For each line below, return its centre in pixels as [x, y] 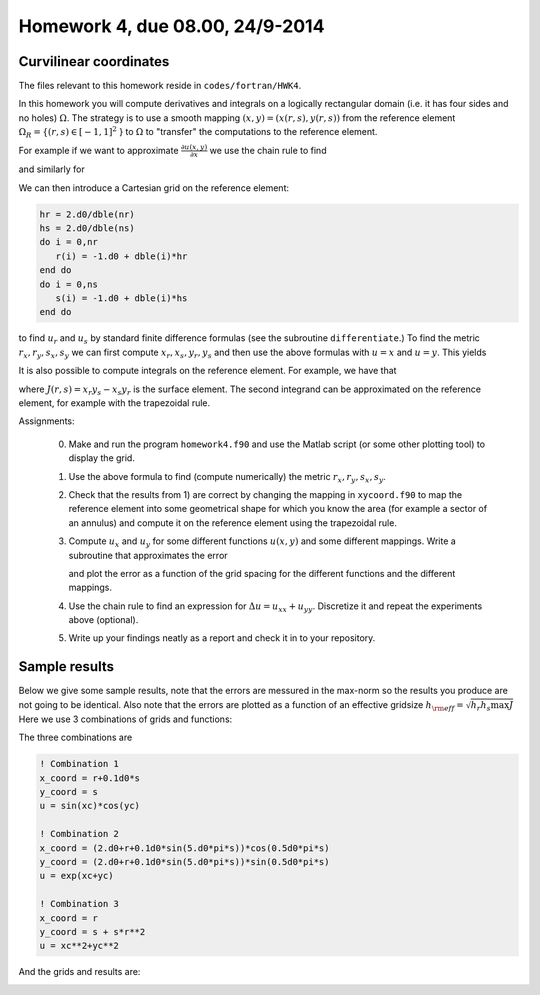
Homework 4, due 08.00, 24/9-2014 [171, 26]
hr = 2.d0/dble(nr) [87, 214]
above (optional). [103, 620]
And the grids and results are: [79, 972]
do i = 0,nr [69, 242]
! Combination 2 [79, 834]
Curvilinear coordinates [94, 61]
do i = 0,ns [69, 284]
